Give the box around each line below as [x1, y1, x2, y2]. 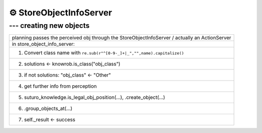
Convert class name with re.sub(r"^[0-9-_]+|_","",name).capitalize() [24, 50, 184, 56]
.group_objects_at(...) [24, 105, 73, 112]
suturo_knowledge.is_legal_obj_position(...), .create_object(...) [24, 94, 165, 101]
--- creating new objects [9, 21, 90, 30]
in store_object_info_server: [12, 41, 75, 48]
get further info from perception [24, 83, 97, 90]
